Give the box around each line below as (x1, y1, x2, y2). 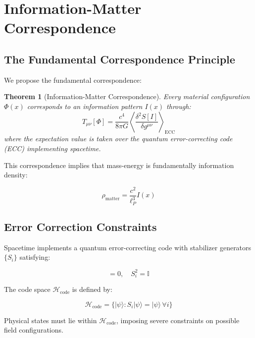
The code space (4, 284, 51, 294)
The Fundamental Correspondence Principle (4, 51, 235, 66)
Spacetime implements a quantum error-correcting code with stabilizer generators (4, 242, 252, 252)
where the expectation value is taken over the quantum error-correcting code (4, 133, 233, 144)
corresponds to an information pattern (27, 101, 143, 111)
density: (4, 169, 28, 180)
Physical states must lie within (4, 315, 97, 325)
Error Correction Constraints (4, 219, 157, 234)
